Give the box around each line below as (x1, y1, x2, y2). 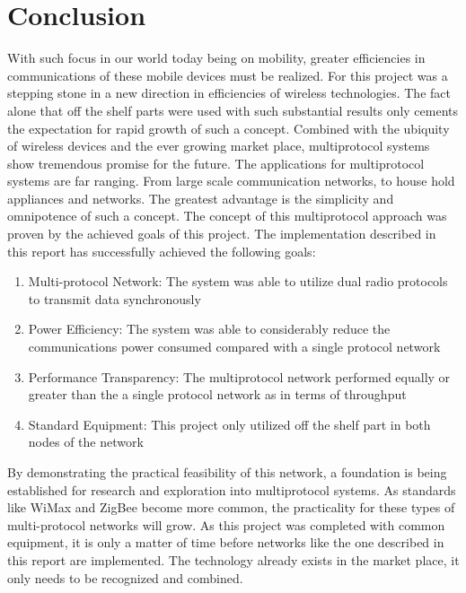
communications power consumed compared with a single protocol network (28, 337, 441, 356)
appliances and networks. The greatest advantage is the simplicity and (7, 188, 394, 207)
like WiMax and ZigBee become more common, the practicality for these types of (7, 498, 455, 517)
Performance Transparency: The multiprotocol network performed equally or (28, 367, 451, 386)
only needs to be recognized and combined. (7, 568, 243, 587)
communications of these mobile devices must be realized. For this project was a (7, 65, 448, 84)
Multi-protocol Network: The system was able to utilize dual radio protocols (28, 272, 448, 291)
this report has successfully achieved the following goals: (7, 241, 316, 260)
